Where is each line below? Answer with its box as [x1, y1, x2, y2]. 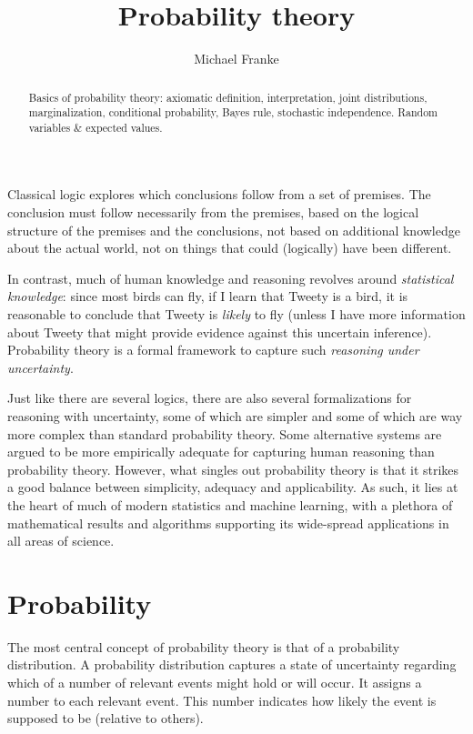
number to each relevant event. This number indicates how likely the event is [7, 690, 437, 709]
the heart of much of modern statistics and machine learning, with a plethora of [7, 495, 453, 514]
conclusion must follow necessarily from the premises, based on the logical [7, 203, 419, 222]
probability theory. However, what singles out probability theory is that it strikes [7, 459, 459, 478]
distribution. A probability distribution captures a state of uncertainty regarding [7, 655, 457, 674]
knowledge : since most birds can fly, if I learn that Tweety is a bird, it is [7, 287, 408, 306]
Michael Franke [194, 49, 279, 68]
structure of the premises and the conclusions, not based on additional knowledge [7, 220, 460, 239]
